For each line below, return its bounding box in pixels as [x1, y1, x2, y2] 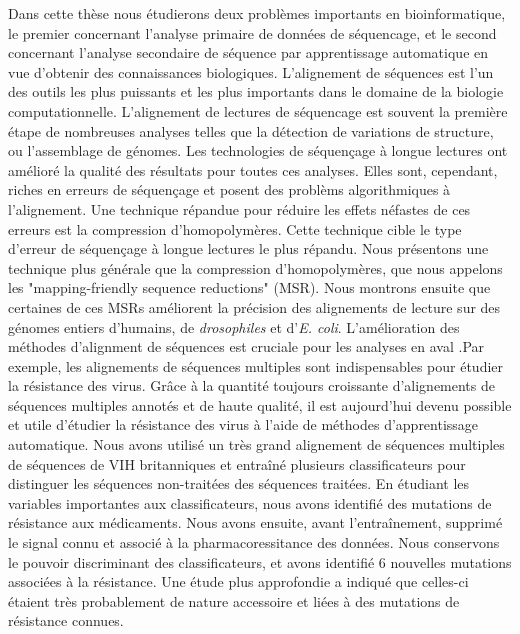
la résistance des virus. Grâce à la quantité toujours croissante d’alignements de [8, 375, 495, 396]
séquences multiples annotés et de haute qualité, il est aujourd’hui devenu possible [8, 394, 512, 415]
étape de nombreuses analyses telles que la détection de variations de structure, [8, 120, 494, 141]
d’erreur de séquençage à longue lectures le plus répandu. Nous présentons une [8, 238, 489, 259]
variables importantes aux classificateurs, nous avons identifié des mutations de [8, 492, 492, 513]
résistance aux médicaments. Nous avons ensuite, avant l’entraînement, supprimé [8, 512, 503, 533]
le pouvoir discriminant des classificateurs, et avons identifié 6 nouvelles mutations [8, 551, 512, 572]
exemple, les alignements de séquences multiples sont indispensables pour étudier [8, 355, 504, 376]
